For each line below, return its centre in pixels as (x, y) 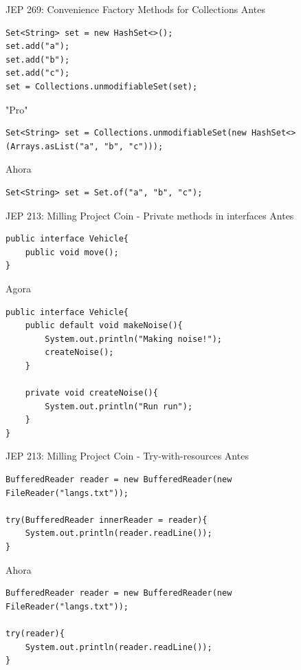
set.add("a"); (38, 46)
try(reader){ (35, 633)
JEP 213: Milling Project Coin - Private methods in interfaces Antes (150, 215)
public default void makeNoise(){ (104, 326)
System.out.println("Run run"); (119, 406)
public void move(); (72, 252)
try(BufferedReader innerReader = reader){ (107, 520)
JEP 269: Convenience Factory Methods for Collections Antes (135, 9)
